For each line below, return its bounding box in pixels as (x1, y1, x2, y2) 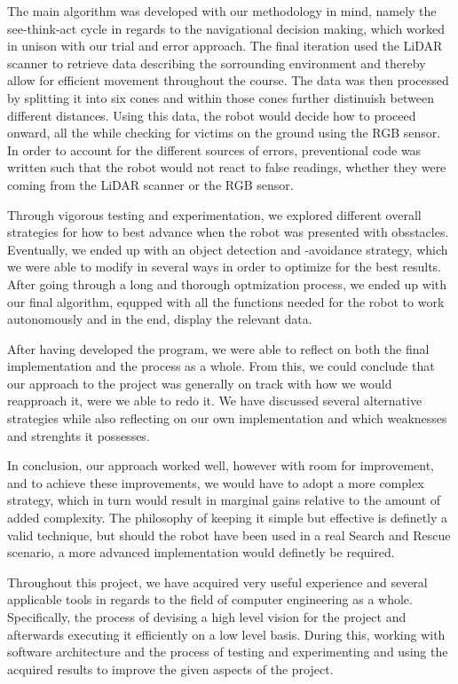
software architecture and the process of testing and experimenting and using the (7, 642, 448, 661)
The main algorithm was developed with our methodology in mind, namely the (7, 2, 437, 20)
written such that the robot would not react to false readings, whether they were (7, 158, 446, 177)
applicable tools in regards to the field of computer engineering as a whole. (7, 590, 413, 609)
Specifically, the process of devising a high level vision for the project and (7, 608, 407, 625)
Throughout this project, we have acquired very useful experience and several (7, 572, 428, 591)
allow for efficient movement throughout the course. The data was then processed (7, 71, 449, 90)
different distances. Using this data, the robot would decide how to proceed (7, 106, 416, 124)
